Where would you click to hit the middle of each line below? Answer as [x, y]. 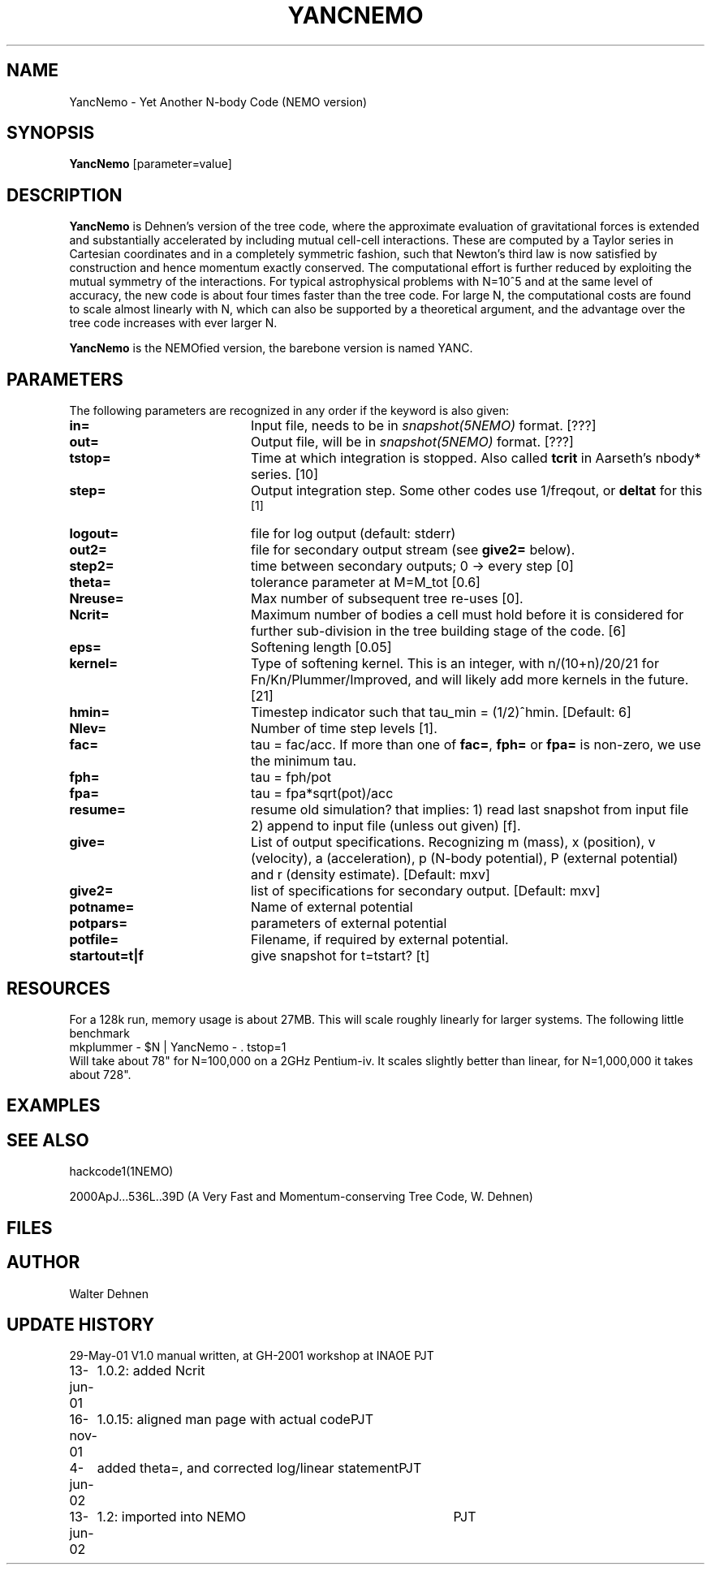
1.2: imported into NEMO [171, 1517]
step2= [92, 566]
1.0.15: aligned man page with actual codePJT [235, 1420]
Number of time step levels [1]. [344, 729]
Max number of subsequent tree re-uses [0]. [387, 599]
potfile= [94, 940]
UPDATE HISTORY [81, 1324]
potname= [102, 907]
